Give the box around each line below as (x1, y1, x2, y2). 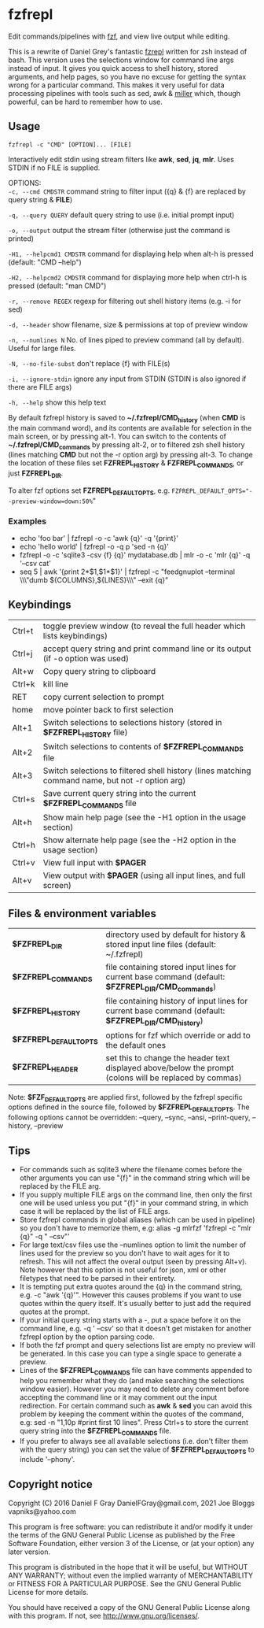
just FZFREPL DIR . (8, 468, 64, 479)
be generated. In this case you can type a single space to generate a (19, 1349, 242, 1358)
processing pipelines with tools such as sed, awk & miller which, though (8, 88, 241, 98)
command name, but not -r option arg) (42, 775, 186, 786)
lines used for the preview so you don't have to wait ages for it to (19, 1249, 230, 1257)
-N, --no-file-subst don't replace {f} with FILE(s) (8, 358, 170, 368)
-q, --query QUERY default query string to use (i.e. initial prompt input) (8, 210, 235, 220)
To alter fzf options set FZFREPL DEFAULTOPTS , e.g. (8, 486, 170, 497)
